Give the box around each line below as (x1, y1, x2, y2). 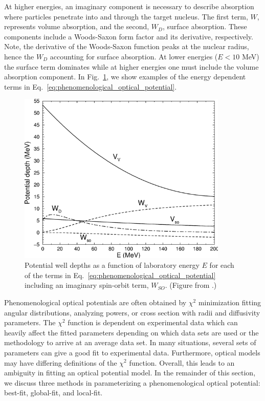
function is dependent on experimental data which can (68, 317, 238, 328)
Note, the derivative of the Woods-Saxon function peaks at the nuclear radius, (4, 41, 249, 52)
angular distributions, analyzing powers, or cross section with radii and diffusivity (4, 307, 260, 318)
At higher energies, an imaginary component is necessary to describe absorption (4, 1, 254, 11)
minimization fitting (198, 297, 261, 307)
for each (209, 260, 234, 270)
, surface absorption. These (162, 21, 247, 32)
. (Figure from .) (165, 280, 217, 290)
